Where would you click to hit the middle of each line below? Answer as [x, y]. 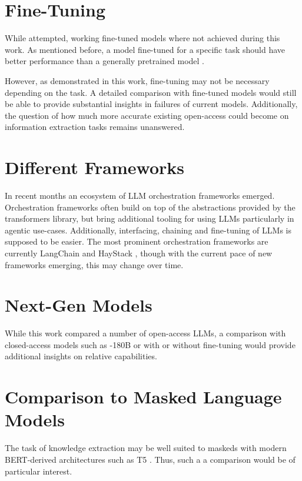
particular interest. [39, 471]
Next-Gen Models [79, 305]
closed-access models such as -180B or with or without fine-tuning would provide [150, 344]
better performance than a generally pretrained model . [104, 61]
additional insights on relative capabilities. [81, 356]
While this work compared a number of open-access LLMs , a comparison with [145, 333]
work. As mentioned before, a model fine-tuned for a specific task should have [145, 49]
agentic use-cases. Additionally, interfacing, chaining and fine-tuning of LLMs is [148, 230]
